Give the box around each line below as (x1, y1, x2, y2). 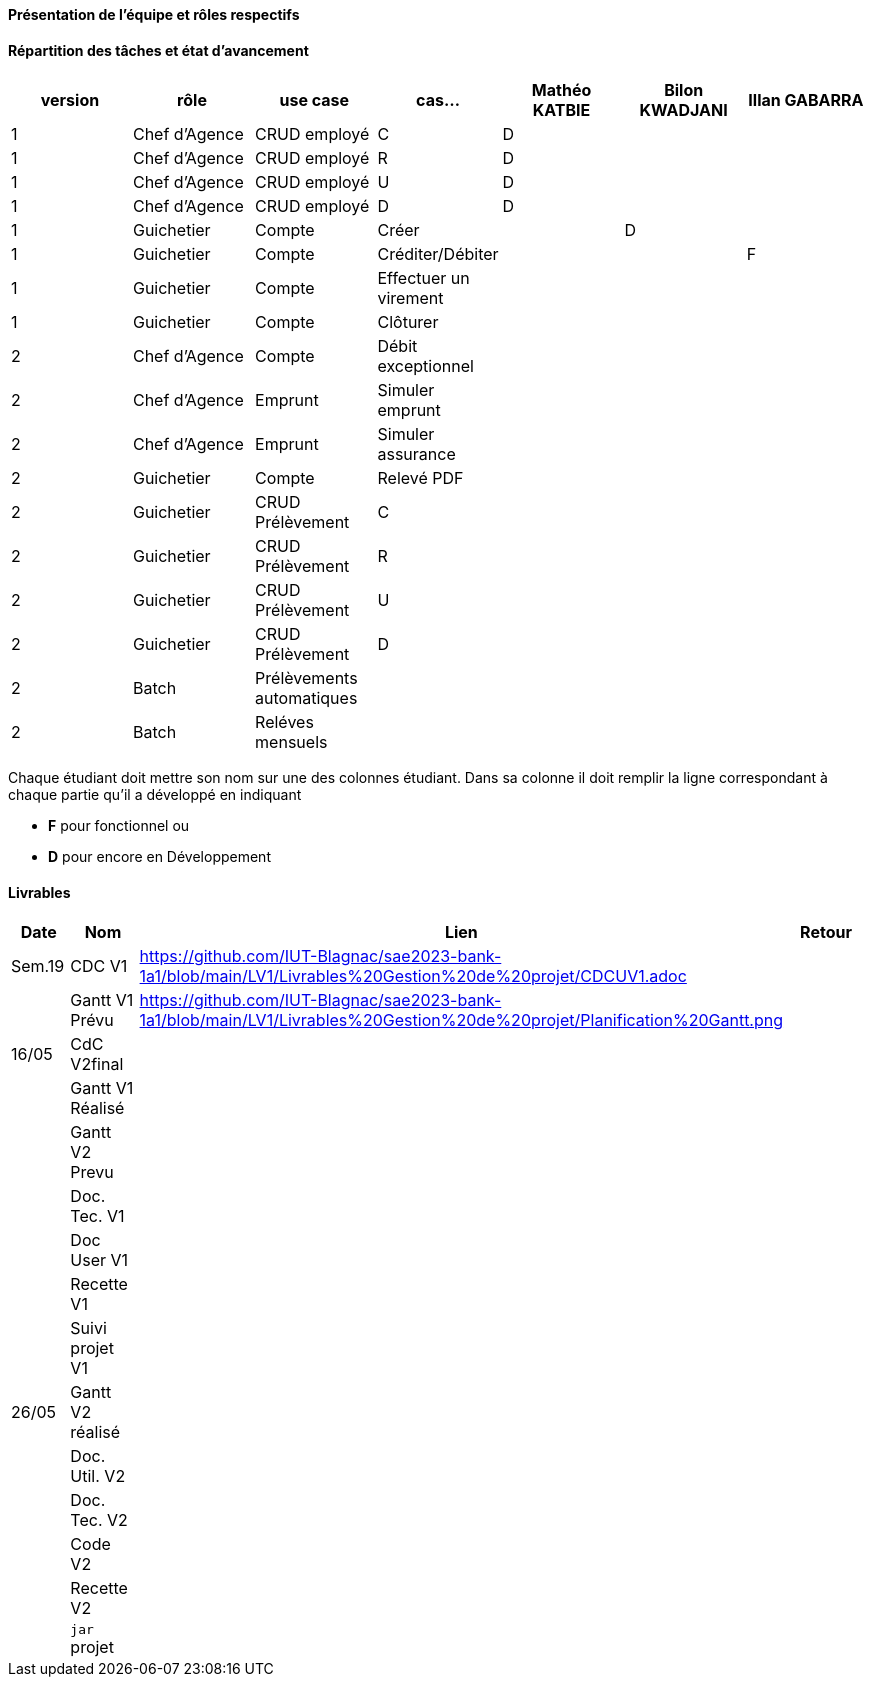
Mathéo (531, 80, 592, 101)
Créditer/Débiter (377, 244, 499, 265)
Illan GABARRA (748, 90, 864, 111)
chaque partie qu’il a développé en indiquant (8, 786, 302, 804)
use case (279, 90, 350, 111)
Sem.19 (11, 956, 65, 977)
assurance (377, 444, 456, 465)
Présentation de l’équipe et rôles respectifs (8, 6, 300, 23)
